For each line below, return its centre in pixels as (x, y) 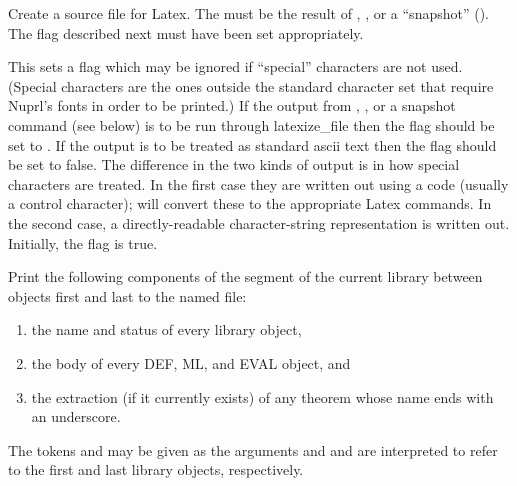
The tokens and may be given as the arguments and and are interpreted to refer (253, 449)
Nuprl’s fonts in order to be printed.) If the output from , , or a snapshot (232, 105)
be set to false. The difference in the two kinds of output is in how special (234, 164)
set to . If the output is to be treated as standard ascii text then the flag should (252, 144)
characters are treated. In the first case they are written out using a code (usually (258, 183)
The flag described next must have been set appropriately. (186, 32)
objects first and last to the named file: (127, 295)
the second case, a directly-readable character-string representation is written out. (259, 222)
